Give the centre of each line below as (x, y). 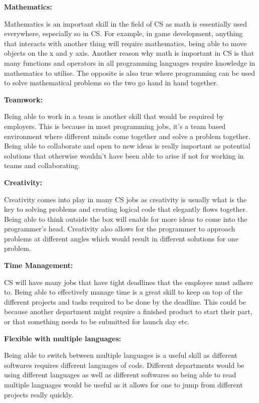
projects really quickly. (39, 394)
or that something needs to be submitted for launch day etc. (97, 321)
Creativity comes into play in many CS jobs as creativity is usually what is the (125, 199)
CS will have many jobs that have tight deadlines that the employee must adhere (128, 282)
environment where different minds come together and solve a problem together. (127, 136)
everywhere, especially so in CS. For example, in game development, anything (123, 33)
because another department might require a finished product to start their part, (128, 311)
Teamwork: (23, 99)
